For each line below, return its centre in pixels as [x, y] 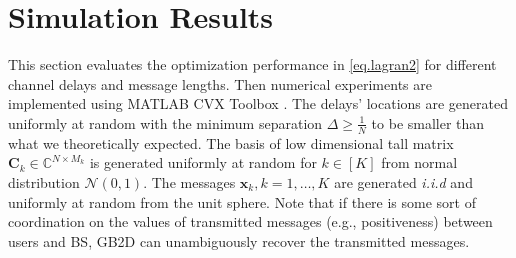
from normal [419, 162]
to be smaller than [428, 122]
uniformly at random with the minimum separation [165, 122]
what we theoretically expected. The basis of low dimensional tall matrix [231, 142]
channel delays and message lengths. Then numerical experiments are [220, 83]
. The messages [189, 181]
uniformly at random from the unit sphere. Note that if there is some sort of [242, 201]
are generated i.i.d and [403, 181]
